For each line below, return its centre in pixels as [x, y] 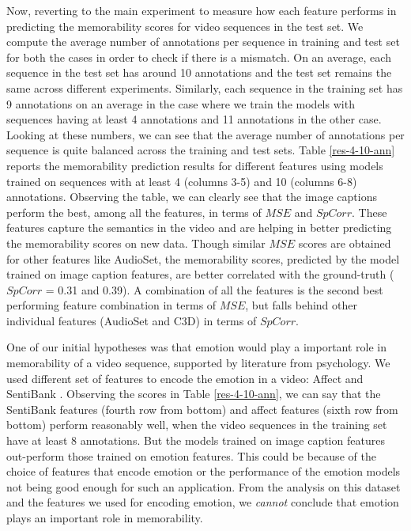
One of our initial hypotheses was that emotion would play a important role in [197, 347]
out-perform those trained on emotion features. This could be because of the [191, 455]
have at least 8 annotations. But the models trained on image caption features [196, 440]
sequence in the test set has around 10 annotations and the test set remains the [199, 72]
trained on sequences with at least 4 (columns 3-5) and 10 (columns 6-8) [182, 181]
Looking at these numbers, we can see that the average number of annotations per [205, 134]
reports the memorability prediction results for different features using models [195, 165]
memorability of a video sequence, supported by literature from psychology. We [198, 363]
